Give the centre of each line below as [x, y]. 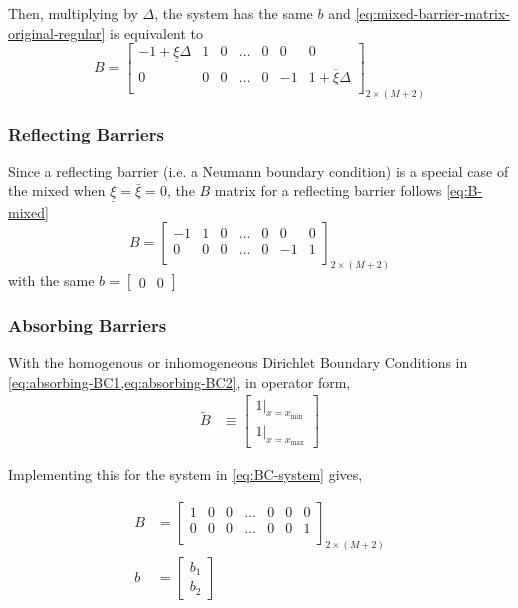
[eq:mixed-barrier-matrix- [432, 13]
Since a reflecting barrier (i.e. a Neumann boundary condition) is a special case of [258, 170]
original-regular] [57, 32]
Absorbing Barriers [87, 324]
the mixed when [57, 190]
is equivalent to [157, 32]
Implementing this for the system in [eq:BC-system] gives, [185, 474]
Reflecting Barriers [86, 133]
